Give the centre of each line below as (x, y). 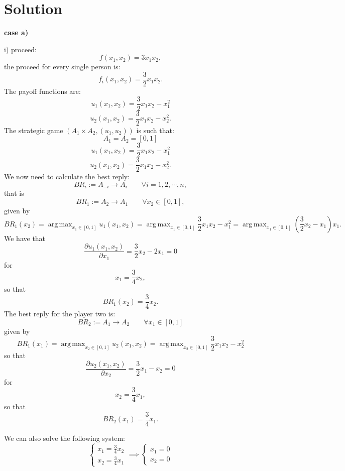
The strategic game (34, 130)
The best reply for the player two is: (60, 314)
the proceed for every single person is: (62, 67)
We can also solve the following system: (65, 438)
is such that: (155, 130)
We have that (25, 238)
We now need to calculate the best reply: (67, 176)
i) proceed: (20, 49)
